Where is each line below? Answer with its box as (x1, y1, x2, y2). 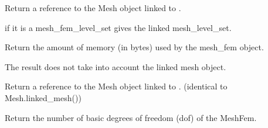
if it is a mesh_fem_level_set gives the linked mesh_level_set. (5, 21, 232, 33)
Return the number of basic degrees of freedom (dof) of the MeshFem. (5, 111, 257, 123)
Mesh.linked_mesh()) (5, 91, 82, 103)
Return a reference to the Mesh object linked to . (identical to (5, 80, 228, 92)
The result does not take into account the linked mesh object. (5, 60, 226, 72)
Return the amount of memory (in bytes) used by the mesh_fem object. (5, 41, 264, 53)
